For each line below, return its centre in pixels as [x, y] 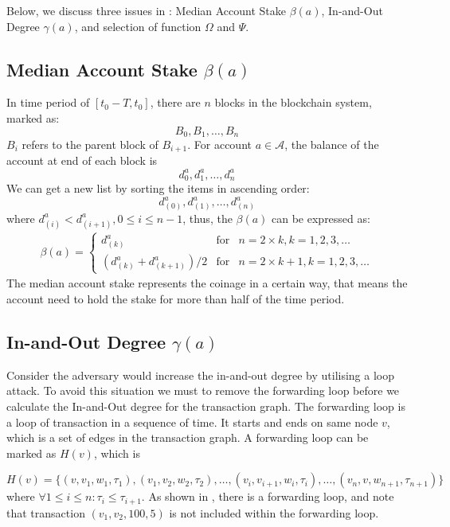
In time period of [48, 102]
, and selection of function [138, 26]
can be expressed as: [321, 218]
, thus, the [207, 218]
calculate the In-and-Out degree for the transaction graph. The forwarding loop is [206, 406]
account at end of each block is [82, 160]
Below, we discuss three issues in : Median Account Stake [147, 10]
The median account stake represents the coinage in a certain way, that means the [207, 283]
